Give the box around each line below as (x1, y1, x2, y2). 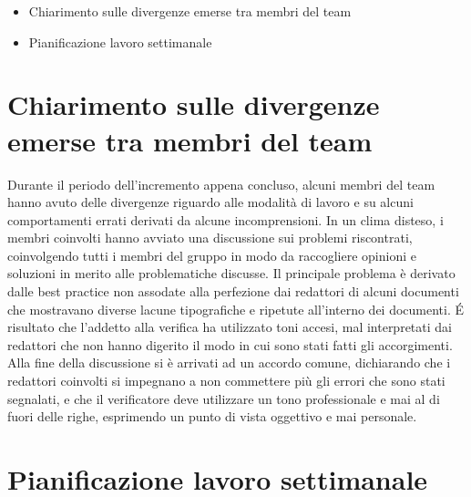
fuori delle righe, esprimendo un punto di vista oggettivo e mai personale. (7, 407, 417, 426)
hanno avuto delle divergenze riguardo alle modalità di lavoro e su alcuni (7, 192, 414, 212)
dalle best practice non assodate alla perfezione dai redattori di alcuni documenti (7, 282, 459, 301)
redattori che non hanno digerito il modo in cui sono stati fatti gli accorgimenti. (7, 335, 453, 354)
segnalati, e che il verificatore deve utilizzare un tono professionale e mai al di (7, 388, 440, 408)
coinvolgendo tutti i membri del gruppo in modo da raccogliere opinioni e (7, 245, 416, 264)
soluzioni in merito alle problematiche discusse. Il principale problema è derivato (7, 264, 456, 283)
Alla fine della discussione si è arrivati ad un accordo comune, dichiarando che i (7, 353, 451, 372)
